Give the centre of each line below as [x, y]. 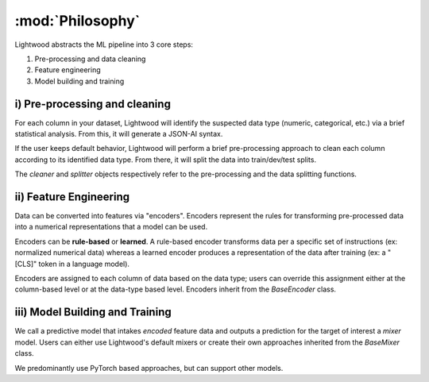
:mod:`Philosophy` [77, 21]
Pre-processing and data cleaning [90, 59]
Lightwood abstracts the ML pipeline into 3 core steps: [104, 44]
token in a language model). [84, 264]
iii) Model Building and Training [93, 313]
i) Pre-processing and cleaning [93, 104]
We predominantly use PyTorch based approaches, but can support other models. [149, 368]
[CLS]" [26, 264]
